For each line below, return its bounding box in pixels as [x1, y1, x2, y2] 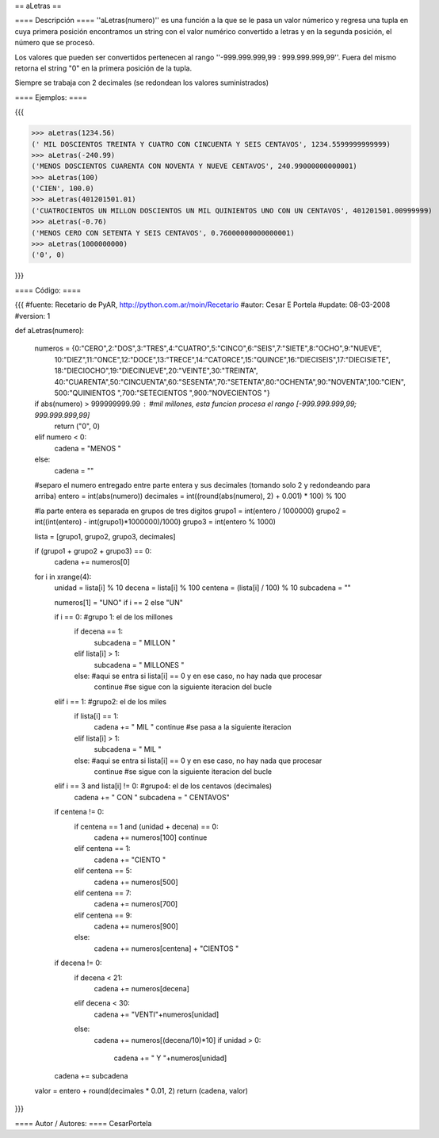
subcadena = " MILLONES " [94, 660, 185, 669]
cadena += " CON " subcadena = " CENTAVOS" [74, 792, 230, 802]
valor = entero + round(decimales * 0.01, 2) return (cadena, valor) [34, 1086, 249, 1095]
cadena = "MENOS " [54, 443, 122, 453]
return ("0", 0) [54, 421, 101, 431]
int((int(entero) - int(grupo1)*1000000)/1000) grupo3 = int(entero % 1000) [34, 517, 277, 527]
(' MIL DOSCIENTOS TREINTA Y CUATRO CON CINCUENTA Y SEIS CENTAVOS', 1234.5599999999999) [31, 140, 391, 148]
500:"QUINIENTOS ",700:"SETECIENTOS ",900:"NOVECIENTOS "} [54, 388, 270, 397]
